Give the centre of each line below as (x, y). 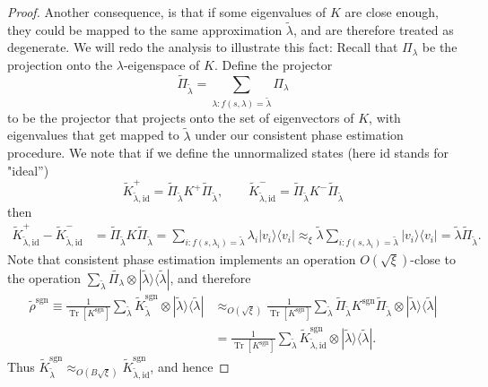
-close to (433, 259)
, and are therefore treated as (374, 29)
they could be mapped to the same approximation (145, 29)
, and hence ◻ (190, 366)
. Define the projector (273, 64)
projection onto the (60, 64)
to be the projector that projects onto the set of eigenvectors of (181, 117)
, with (385, 117)
